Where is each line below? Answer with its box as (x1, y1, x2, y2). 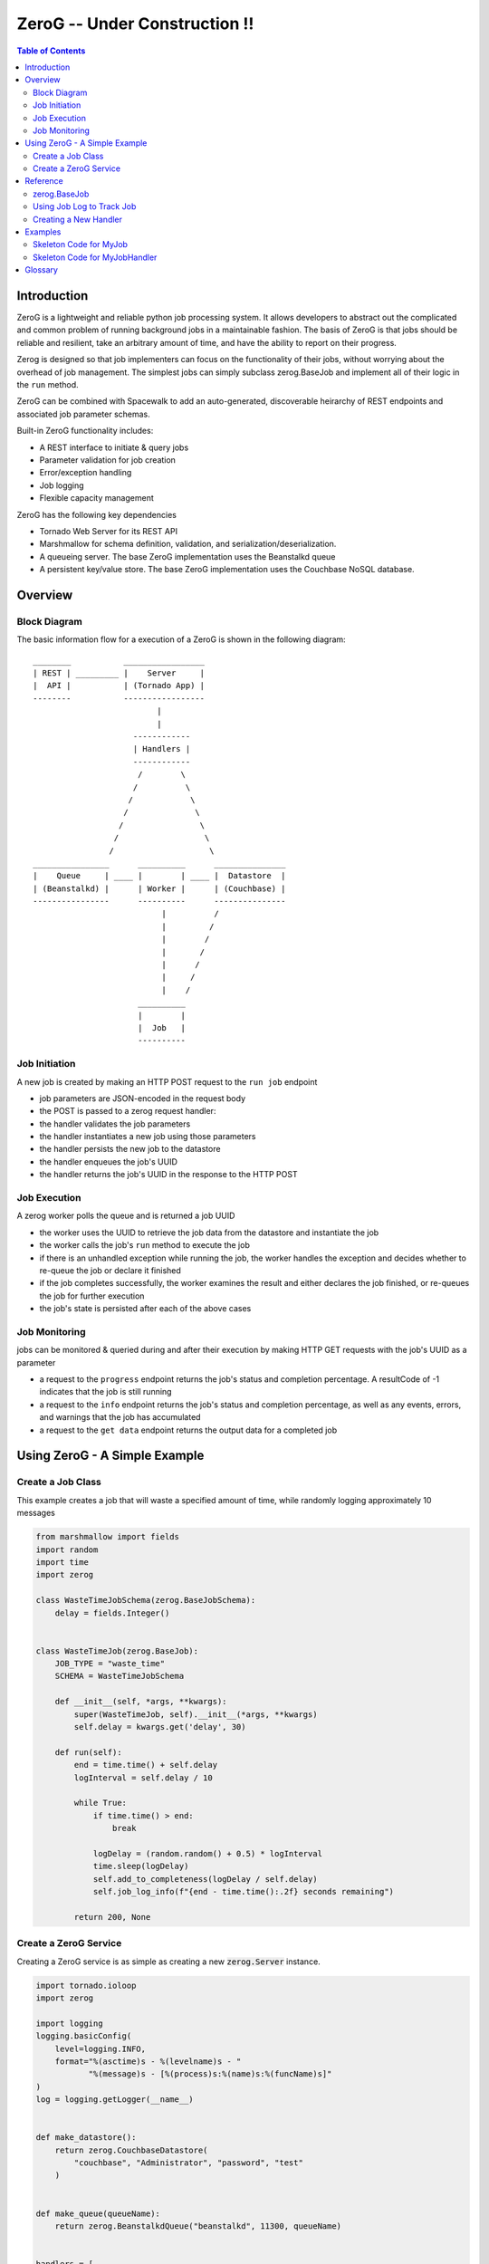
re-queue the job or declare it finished (39, 1264, 181, 1276)
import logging (35, 2018, 103, 2029)
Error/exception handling (39, 467, 132, 478)
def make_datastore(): (35, 2133, 137, 2143)
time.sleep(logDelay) (92, 1861, 189, 1872)
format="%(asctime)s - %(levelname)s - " (54, 2056, 242, 2067)
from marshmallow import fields (35, 1531, 180, 1542)
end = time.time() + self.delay (73, 1760, 217, 1770)
